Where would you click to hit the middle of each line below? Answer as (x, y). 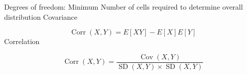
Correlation (22, 41)
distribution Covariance (41, 16)
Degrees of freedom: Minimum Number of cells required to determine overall (123, 7)
